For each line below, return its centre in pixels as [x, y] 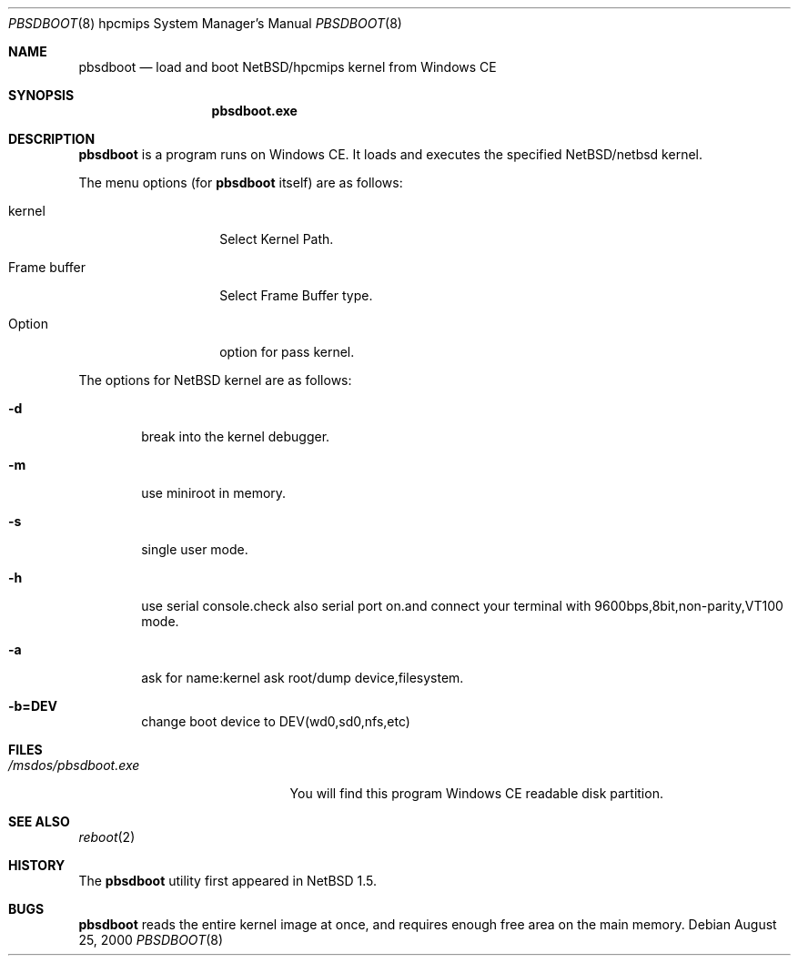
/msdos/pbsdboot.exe [74, 765]
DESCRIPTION [52, 139]
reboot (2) [107, 837]
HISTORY [37, 865]
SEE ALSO [39, 821]
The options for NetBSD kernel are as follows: [215, 380]
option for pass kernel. [287, 352]
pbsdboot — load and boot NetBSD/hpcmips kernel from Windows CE [288, 67]
